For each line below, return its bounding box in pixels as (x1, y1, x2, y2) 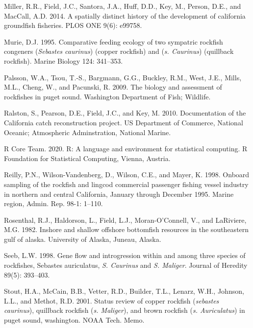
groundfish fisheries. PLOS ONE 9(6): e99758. (4, 20, 142, 30)
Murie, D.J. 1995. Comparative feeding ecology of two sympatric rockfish (4, 36, 223, 47)
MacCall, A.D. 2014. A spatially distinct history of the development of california (4, 10, 246, 21)
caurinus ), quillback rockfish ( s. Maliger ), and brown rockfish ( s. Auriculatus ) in (4, 305, 245, 315)
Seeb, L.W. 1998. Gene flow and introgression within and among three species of (4, 250, 246, 260)
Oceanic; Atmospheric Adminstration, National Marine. (4, 127, 171, 137)
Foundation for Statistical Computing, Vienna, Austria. (4, 153, 171, 163)
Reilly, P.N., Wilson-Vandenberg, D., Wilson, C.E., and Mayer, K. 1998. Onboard (4, 169, 250, 180)
